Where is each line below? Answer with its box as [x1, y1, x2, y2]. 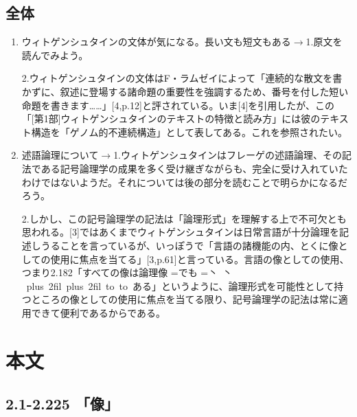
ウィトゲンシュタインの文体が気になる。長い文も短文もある [21, 34, 291, 49]
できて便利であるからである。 [31, 305, 166, 319]
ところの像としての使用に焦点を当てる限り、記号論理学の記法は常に [31, 292, 338, 306]
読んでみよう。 [21, 47, 89, 62]
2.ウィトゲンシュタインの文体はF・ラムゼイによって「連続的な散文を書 [21, 71, 343, 85]
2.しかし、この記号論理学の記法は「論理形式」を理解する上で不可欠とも [21, 211, 347, 225]
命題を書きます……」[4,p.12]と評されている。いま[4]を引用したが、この [21, 98, 334, 112]
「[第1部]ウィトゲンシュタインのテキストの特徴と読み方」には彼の [21, 111, 321, 126]
